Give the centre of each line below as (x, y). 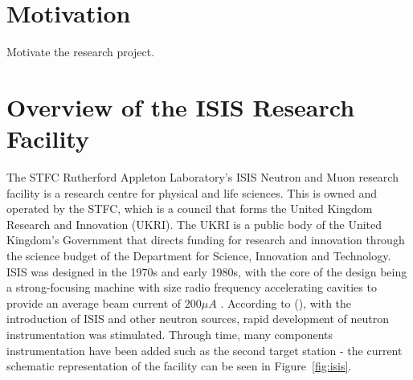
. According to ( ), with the (286, 302)
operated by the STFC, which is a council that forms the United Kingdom (190, 208)
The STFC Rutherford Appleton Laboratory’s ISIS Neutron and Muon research (202, 177)
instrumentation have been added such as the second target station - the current (204, 350)
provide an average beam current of (94, 302)
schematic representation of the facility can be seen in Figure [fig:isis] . (179, 366)
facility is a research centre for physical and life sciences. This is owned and (192, 192)
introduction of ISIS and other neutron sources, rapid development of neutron (198, 319)
